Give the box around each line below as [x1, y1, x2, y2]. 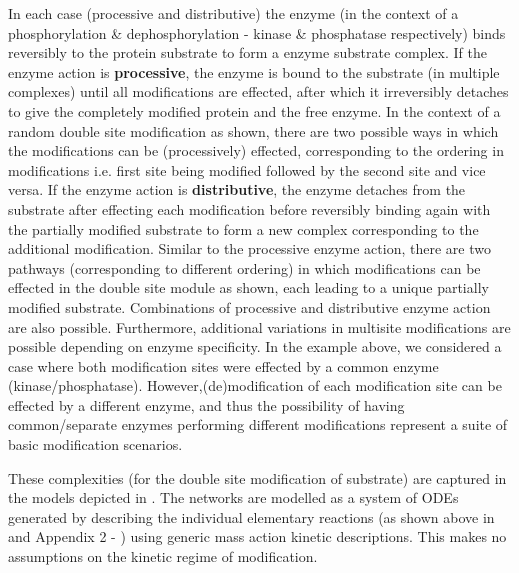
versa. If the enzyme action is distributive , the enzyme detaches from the [8, 179, 466, 200]
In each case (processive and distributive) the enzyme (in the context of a [8, 3, 459, 23]
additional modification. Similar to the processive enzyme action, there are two [8, 238, 491, 259]
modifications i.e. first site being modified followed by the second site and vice [8, 159, 486, 180]
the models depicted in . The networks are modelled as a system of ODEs [8, 487, 459, 508]
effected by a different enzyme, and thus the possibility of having [8, 394, 405, 415]
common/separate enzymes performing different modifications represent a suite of [8, 414, 508, 435]
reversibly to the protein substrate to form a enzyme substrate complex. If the [8, 42, 487, 63]
